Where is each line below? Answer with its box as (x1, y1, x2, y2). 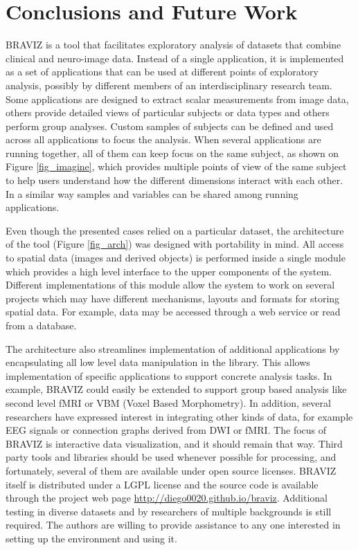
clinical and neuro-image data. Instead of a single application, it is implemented (6, 51, 344, 65)
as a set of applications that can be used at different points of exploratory (6, 64, 319, 79)
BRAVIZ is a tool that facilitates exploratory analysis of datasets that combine (6, 37, 341, 52)
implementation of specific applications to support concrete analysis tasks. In (6, 368, 332, 383)
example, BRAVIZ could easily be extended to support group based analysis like (6, 382, 347, 396)
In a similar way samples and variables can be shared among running (6, 186, 298, 201)
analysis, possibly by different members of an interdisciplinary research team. (6, 77, 332, 92)
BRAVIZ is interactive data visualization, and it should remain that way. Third (6, 436, 343, 450)
